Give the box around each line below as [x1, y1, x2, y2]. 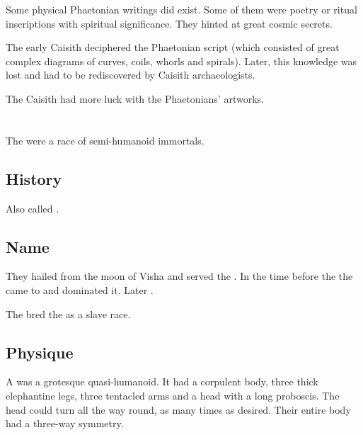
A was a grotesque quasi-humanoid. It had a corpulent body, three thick [6, 374, 318, 389]
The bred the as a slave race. [6, 306, 131, 321]
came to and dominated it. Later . [6, 282, 154, 297]
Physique [6, 341, 74, 363]
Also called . [6, 200, 59, 215]
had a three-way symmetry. [6, 416, 124, 431]
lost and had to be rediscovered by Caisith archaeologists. [6, 67, 255, 82]
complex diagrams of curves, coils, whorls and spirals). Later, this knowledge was [6, 53, 357, 68]
